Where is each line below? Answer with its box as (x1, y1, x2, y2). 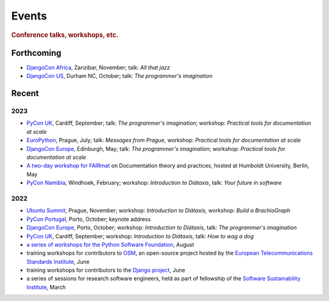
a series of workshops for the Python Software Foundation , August (26, 241, 194, 248)
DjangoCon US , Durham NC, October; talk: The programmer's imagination (26, 72, 213, 80)
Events (11, 9, 48, 22)
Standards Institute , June (26, 258, 90, 265)
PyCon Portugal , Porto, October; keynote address (26, 215, 151, 223)
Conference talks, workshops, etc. (11, 30, 119, 39)
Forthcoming (11, 47, 62, 58)
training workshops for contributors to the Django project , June (26, 266, 186, 274)
